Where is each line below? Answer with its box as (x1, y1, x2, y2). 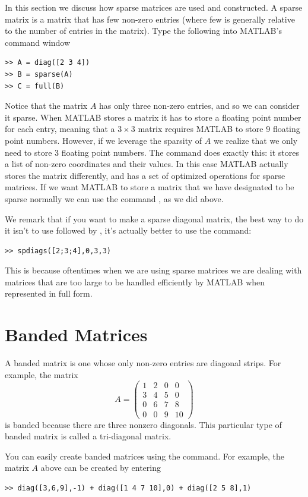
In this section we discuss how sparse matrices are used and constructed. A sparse (5, 1, 303, 13)
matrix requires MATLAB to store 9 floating (138, 122, 300, 135)
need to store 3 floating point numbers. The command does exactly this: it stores (5, 146, 299, 158)
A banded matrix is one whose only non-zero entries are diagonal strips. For (5, 357, 281, 369)
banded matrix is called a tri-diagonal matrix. (5, 430, 172, 442)
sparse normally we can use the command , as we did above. (5, 192, 224, 205)
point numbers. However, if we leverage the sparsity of (5, 134, 202, 146)
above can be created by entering (40, 461, 161, 474)
